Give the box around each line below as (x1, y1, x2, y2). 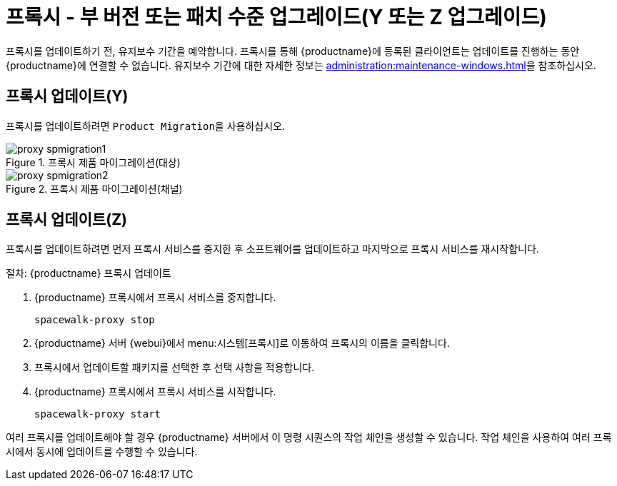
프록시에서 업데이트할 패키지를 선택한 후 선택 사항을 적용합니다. (34, 361, 315, 374)
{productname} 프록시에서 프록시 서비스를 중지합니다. (34, 291, 276, 304)
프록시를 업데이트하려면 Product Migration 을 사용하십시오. (6, 119, 285, 132)
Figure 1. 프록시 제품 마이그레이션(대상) (6, 156, 181, 168)
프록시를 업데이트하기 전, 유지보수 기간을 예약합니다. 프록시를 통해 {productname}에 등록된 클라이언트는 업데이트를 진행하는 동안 (6, 44, 580, 57)
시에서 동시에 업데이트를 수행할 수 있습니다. (6, 445, 198, 458)
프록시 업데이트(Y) (6, 87, 129, 106)
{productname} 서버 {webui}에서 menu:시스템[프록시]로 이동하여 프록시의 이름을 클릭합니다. (34, 337, 450, 350)
